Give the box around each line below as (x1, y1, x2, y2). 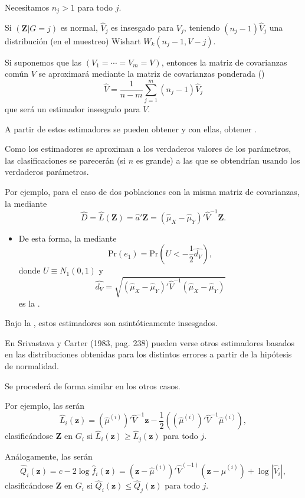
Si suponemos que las (5, 56, 82, 68)
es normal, (60, 21, 98, 34)
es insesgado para (111, 21, 174, 34)
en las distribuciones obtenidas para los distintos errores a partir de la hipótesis (5, 348, 292, 360)
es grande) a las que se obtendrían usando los (136, 154, 300, 166)
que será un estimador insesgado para (5, 102, 140, 115)
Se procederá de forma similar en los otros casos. (5, 379, 181, 392)
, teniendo (183, 21, 220, 34)
